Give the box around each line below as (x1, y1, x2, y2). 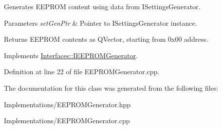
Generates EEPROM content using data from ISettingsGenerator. (4, 1, 201, 11)
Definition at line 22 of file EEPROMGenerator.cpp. (4, 66, 160, 77)
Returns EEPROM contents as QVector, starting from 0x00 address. (4, 34, 208, 44)
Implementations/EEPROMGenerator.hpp (4, 99, 131, 109)
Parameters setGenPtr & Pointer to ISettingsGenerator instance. (4, 17, 197, 28)
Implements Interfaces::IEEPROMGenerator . (4, 50, 138, 60)
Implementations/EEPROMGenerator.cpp (4, 115, 130, 126)
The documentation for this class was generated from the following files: (4, 82, 219, 93)
